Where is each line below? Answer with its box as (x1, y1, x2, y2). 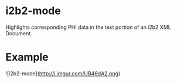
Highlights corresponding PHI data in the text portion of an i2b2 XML (5, 24, 171, 31)
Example (5, 51, 49, 64)
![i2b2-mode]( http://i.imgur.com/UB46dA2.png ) (5, 69, 121, 77)
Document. (5, 29, 33, 36)
